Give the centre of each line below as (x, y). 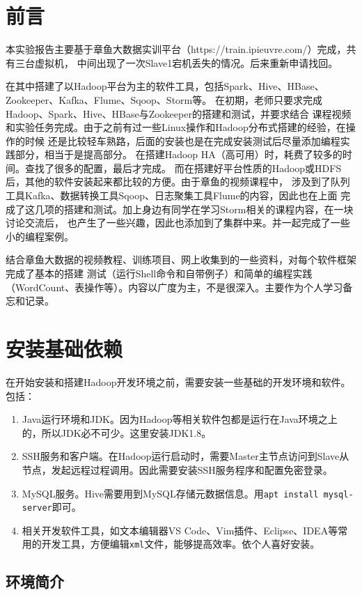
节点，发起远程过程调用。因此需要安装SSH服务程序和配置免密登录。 (177, 469)
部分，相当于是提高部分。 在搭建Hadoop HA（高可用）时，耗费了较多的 (179, 154)
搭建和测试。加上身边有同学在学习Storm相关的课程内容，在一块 (208, 209)
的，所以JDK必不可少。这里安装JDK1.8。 (117, 432)
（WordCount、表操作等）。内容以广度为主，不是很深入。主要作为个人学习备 (179, 287)
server (37, 508)
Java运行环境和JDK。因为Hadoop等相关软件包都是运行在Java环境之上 (180, 419)
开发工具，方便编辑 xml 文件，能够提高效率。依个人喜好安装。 (181, 544)
